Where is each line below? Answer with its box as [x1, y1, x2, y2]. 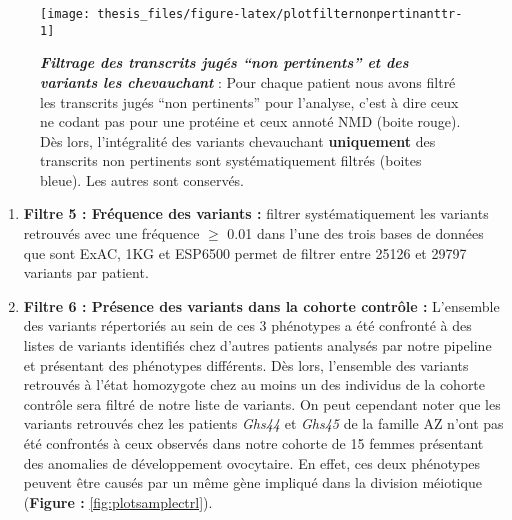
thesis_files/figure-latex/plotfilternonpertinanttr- [97, 7, 463, 21]
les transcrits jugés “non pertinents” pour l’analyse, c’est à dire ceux [40, 91, 459, 112]
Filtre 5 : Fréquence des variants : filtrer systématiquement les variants [23, 203, 489, 224]
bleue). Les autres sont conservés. [40, 169, 245, 190]
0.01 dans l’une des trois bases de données [227, 223, 484, 244]
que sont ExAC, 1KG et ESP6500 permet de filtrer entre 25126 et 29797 [23, 242, 467, 263]
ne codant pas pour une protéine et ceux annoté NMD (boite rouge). [40, 111, 461, 132]
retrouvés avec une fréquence [23, 223, 200, 244]
